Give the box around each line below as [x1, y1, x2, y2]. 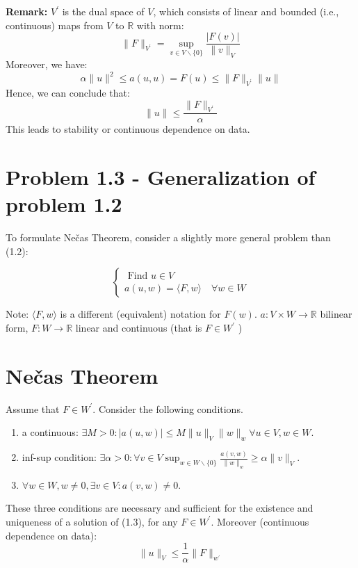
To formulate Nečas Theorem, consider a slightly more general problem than [6, 230, 331, 245]
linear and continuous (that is [75, 320, 202, 335]
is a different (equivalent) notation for [60, 307, 221, 321]
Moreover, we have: [6, 57, 88, 72]
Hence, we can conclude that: [6, 85, 130, 99]
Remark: [6, 4, 48, 18]
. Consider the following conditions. [92, 401, 243, 416]
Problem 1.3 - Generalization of [6, 163, 316, 191]
